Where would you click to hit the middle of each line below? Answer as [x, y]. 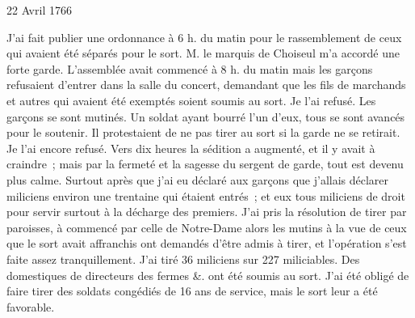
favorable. [31, 306]
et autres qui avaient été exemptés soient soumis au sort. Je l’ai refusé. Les [191, 100]
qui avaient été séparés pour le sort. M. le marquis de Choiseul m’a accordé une [203, 53]
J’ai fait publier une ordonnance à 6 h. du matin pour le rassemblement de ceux [204, 37]
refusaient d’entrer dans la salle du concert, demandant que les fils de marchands [206, 85]
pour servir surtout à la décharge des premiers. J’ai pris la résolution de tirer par [207, 212]
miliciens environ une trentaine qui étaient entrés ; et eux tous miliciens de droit [206, 195]
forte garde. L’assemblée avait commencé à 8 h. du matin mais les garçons [190, 68]
